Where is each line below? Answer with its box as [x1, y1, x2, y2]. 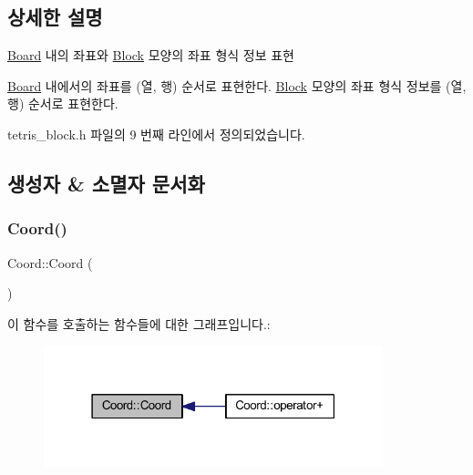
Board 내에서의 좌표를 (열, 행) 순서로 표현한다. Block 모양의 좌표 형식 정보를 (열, [7, 76, 467, 95]
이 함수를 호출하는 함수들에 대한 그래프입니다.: [7, 314, 271, 333]
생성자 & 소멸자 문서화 [7, 169, 205, 197]
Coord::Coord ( [7, 253, 93, 272]
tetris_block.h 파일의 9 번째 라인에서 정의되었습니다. [7, 124, 305, 143]
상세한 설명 [7, 3, 103, 31]
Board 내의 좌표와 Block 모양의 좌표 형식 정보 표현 [7, 46, 294, 65]
